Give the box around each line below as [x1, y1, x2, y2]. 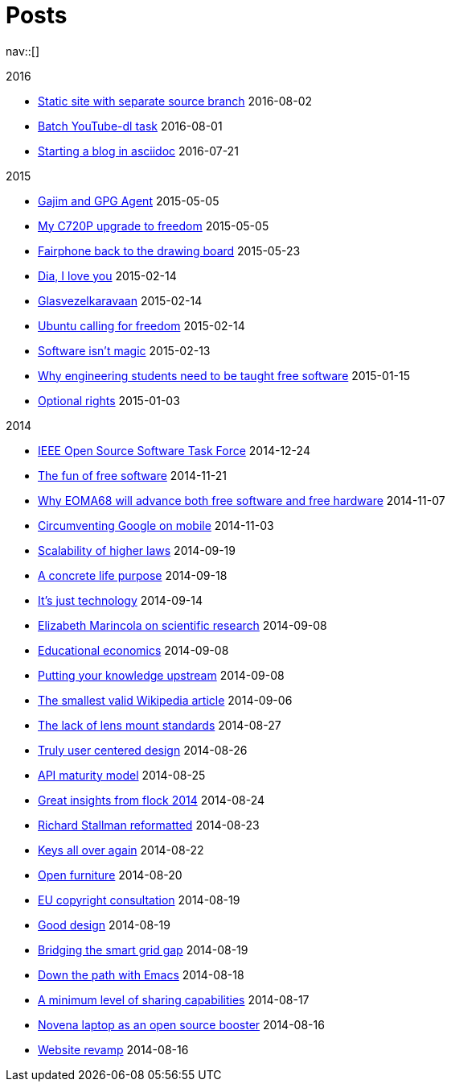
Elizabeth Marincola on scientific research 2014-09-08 [38, 618, 327, 632]
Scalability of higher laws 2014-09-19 [38, 543, 236, 557]
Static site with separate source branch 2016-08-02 [38, 93, 313, 108]
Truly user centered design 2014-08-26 [38, 743, 248, 757]
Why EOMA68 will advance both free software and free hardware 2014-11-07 [38, 493, 445, 507]
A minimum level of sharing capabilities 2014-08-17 [38, 992, 310, 1007]
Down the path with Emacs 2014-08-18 [38, 967, 244, 982]
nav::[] [6, 43, 40, 58]
